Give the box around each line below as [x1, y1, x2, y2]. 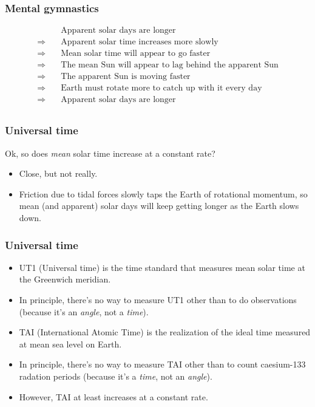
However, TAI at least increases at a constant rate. [19, 390, 208, 403]
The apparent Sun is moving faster [61, 72, 191, 81]
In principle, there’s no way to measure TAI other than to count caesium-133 [19, 358, 306, 371]
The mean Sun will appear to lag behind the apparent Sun [61, 61, 279, 70]
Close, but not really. [19, 167, 98, 180]
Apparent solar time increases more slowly [61, 38, 218, 47]
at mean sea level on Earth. [19, 337, 122, 350]
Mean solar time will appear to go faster [61, 49, 211, 58]
